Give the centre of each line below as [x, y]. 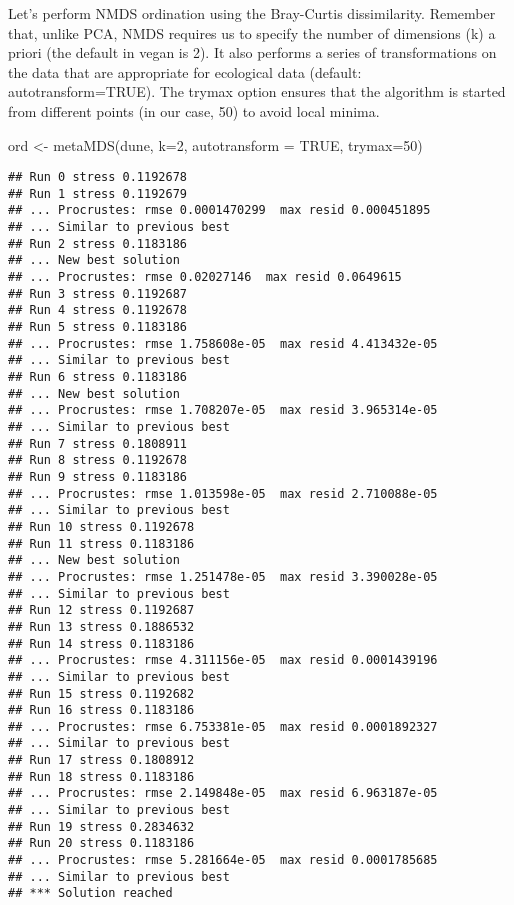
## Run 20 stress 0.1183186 [101, 843]
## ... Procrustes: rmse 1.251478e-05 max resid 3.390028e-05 [223, 576]
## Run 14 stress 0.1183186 [101, 643]
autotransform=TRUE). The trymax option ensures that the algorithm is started [257, 91]
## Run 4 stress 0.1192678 [97, 310]
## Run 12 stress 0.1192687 [101, 610]
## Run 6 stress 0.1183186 [97, 377]
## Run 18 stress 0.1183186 [101, 776]
